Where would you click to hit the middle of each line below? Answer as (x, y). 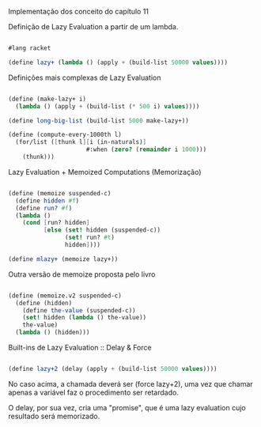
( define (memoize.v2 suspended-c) (65, 296)
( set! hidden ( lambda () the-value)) (85, 318)
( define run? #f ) (44, 208)
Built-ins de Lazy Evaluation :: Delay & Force (80, 348)
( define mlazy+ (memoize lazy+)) (63, 259)
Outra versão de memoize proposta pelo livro (82, 274)
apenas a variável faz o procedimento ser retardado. (94, 392)
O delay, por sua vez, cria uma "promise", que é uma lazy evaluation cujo (127, 407)
